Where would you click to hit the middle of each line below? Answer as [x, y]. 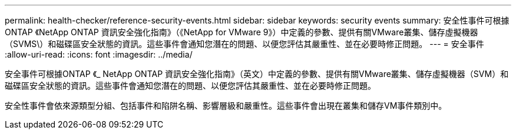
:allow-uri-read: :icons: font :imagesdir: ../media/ [99, 54]
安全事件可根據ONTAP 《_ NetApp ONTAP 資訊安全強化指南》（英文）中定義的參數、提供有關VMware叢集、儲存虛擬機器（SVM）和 [257, 74]
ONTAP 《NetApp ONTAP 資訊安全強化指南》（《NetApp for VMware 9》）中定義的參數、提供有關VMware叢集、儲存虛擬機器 [242, 32]
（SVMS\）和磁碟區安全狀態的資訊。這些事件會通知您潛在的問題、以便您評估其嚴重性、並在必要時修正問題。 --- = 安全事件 [244, 44]
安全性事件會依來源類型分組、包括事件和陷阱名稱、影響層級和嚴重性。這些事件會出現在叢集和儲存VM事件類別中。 [226, 105]
